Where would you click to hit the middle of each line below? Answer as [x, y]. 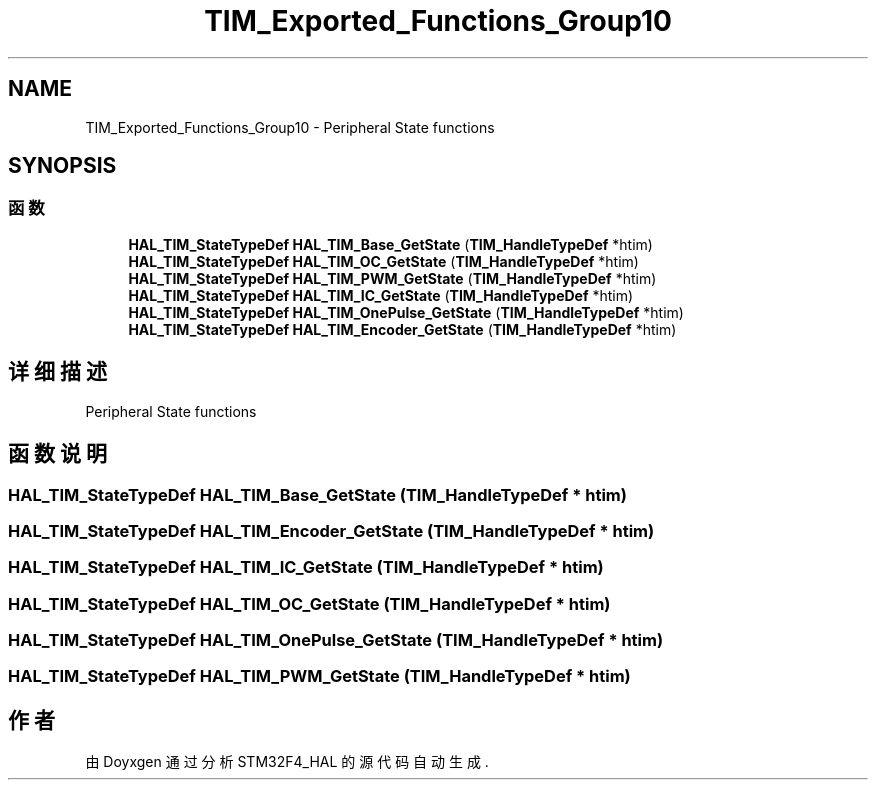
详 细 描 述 [57, 372]
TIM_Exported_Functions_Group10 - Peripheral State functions [290, 127]
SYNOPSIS [62, 166]
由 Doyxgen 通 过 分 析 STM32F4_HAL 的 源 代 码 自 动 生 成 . [287, 762]
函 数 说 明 [57, 454]
